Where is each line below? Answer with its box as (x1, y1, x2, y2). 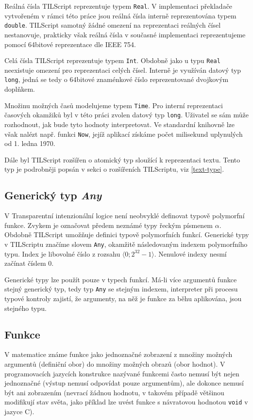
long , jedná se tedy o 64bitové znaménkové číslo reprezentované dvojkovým (4, 74, 229, 84)
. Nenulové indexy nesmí (154, 248, 227, 258)
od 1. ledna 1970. (4, 138, 55, 148)
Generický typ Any (4, 188, 102, 203)
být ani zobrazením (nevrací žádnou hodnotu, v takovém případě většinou (4, 387, 224, 397)
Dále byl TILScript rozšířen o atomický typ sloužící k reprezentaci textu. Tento (4, 154, 240, 164)
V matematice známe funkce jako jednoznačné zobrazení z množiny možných (4, 349, 233, 359)
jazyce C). (4, 406, 34, 417)
